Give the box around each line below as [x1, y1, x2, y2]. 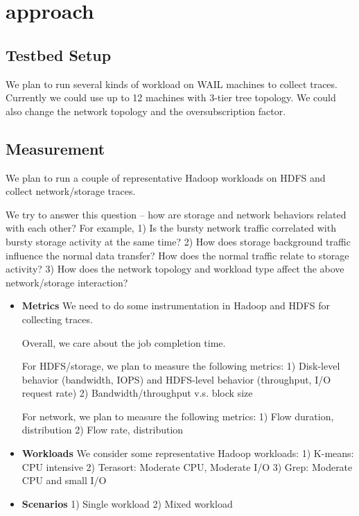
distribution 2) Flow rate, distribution [21, 422, 184, 437]
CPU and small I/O [21, 473, 107, 488]
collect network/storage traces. [6, 184, 136, 198]
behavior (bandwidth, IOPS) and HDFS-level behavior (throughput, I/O [21, 372, 331, 386]
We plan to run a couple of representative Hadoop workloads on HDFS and [6, 170, 326, 184]
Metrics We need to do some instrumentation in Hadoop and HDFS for [21, 298, 331, 313]
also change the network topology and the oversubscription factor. [6, 103, 286, 118]
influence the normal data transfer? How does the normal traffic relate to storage [6, 248, 349, 262]
